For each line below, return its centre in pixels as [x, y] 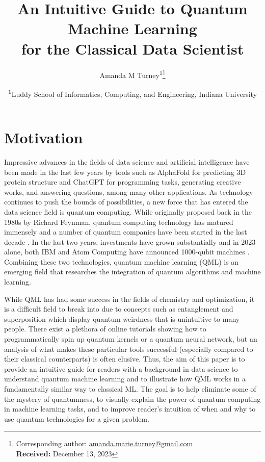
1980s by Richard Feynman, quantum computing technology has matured [119, 222]
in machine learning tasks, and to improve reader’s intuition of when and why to [130, 409]
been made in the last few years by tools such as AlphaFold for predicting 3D [125, 172]
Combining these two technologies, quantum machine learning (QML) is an [122, 261]
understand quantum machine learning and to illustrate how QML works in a [125, 379]
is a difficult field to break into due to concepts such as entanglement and [119, 309]
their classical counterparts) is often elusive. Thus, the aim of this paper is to [125, 359]
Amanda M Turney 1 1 [132, 74]
